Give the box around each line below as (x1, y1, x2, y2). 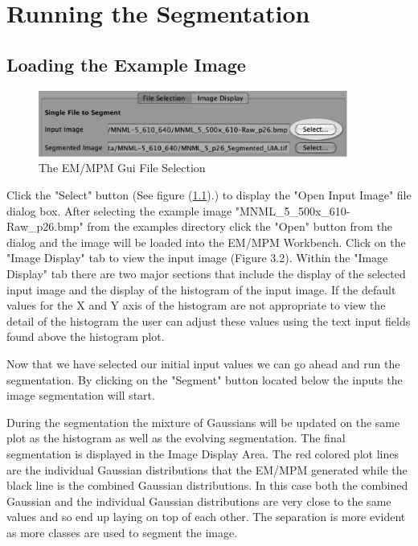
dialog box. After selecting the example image (6, 202, 232, 219)
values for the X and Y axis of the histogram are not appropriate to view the (6, 297, 386, 314)
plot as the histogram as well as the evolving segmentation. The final (6, 429, 346, 446)
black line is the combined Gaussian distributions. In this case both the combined (6, 477, 408, 494)
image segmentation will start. (6, 387, 155, 404)
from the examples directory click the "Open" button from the (87, 218, 393, 235)
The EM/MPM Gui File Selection (39, 159, 206, 176)
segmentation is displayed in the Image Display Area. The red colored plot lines (6, 445, 399, 462)
